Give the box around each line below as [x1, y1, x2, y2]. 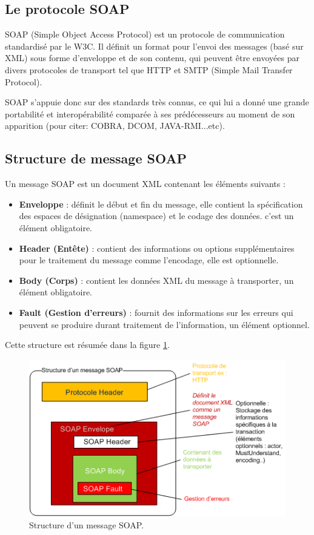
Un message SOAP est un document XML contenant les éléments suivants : [5, 177, 286, 190]
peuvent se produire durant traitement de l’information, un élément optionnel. [19, 318, 310, 330]
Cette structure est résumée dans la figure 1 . [5, 338, 170, 351]
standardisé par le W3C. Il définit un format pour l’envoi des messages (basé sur [5, 39, 304, 52]
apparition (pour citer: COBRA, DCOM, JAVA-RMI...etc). [5, 119, 225, 132]
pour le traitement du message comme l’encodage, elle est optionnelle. [19, 254, 279, 266]
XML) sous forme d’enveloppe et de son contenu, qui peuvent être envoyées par [5, 51, 299, 64]
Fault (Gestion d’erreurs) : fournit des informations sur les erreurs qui [19, 306, 293, 318]
